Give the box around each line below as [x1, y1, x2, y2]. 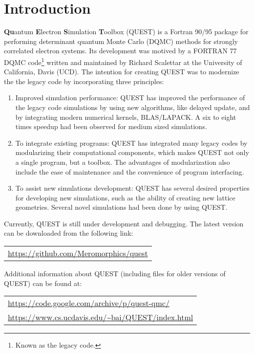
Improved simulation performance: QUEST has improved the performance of [15, 92, 245, 103]
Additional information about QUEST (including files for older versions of [4, 268, 226, 279]
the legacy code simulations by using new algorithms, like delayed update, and [15, 102, 250, 112]
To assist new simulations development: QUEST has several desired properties [15, 183, 250, 193]
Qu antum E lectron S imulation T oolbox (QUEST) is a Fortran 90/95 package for [4, 26, 249, 37]
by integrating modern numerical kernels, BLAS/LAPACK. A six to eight [15, 111, 236, 122]
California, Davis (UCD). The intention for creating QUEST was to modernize [4, 66, 239, 77]
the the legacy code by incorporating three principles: [4, 76, 164, 86]
